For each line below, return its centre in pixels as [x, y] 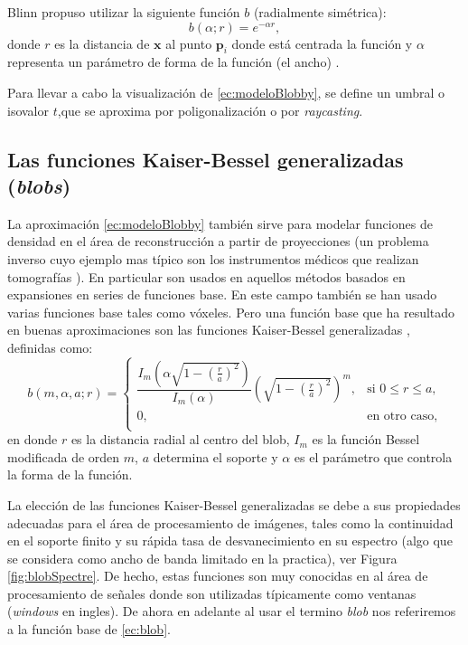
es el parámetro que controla [373, 456]
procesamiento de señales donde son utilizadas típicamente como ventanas [212, 593]
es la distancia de [102, 43]
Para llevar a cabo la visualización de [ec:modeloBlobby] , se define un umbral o [226, 92]
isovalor [28, 110]
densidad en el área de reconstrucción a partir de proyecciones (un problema [218, 241]
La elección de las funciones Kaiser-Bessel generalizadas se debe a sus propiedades [234, 504]
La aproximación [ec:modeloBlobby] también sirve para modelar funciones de [220, 223]
